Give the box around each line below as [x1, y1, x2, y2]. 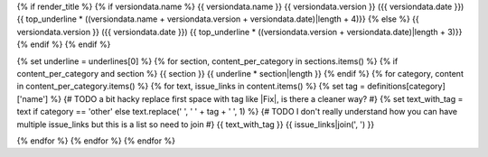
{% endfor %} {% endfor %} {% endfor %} [16, 135, 176, 146]
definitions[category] [367, 81, 446, 92]
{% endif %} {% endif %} [16, 39, 111, 50]
